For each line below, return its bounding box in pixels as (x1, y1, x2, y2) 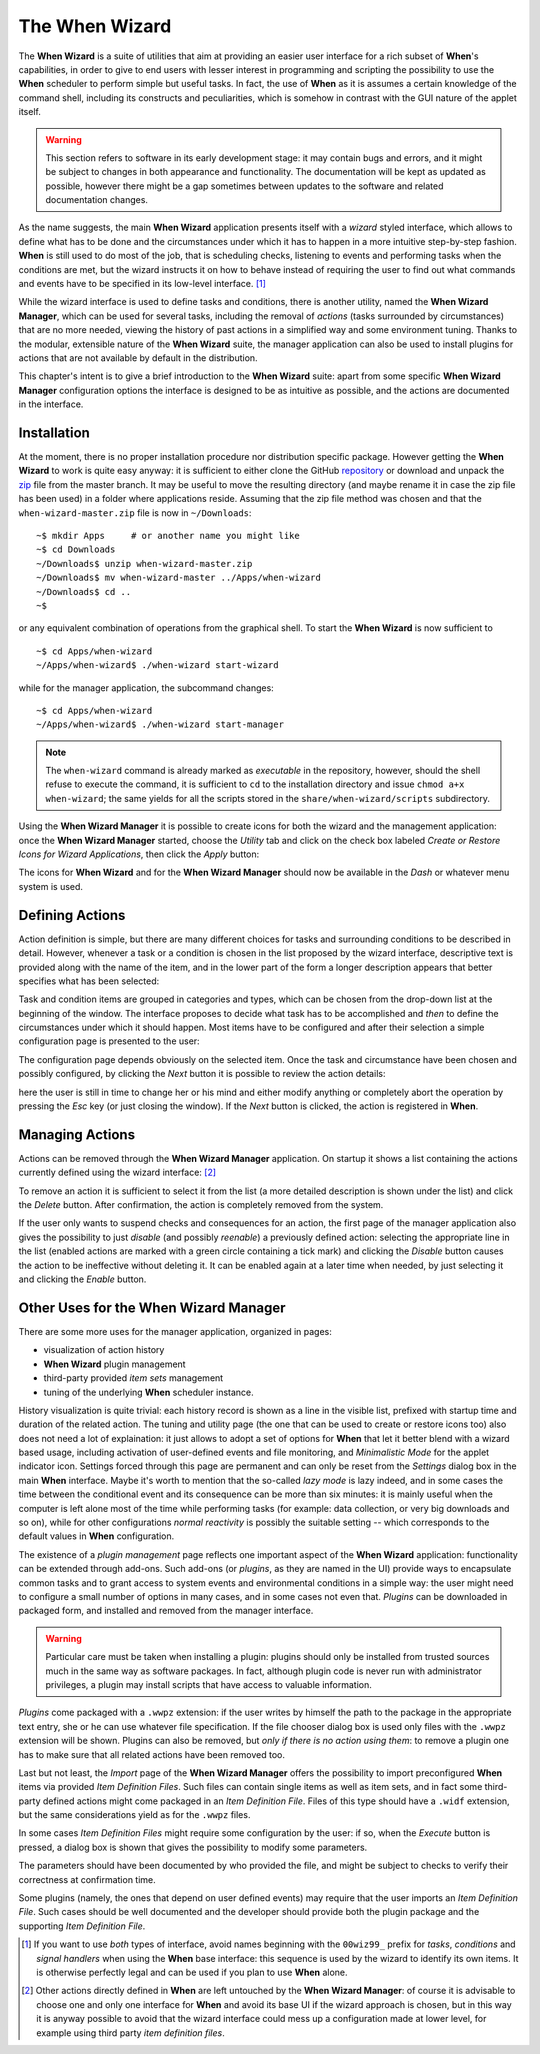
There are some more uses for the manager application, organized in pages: (18, 1325, 332, 1337)
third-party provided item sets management (43, 1372, 224, 1384)
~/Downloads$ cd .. (36, 586, 132, 597)
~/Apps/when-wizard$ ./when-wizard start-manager (36, 719, 285, 730)
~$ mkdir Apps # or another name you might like (36, 530, 300, 541)
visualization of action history (43, 1344, 165, 1356)
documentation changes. (45, 194, 149, 206)
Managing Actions (18, 1126, 135, 1143)
